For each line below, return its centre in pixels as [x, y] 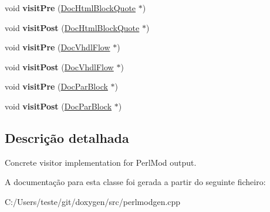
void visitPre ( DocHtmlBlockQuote [70, 8]
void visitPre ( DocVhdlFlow [58, 47]
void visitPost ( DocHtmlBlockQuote [72, 27]
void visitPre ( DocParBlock [56, 86]
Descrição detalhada [67, 137]
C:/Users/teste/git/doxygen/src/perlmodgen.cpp [93, 201]
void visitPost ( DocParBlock [58, 106]
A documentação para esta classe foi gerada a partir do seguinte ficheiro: [135, 182]
